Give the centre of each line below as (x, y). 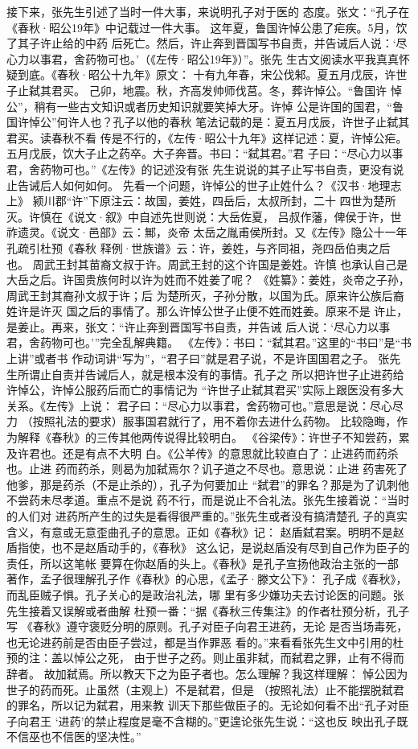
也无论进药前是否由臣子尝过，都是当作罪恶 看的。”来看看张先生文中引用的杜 (205, 642)
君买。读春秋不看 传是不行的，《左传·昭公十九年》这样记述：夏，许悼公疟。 (207, 137)
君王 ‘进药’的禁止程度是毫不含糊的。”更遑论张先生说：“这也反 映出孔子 (213, 720)
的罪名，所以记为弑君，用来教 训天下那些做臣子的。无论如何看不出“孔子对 (203, 705)
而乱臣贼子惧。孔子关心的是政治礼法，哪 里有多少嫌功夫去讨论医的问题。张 (205, 594)
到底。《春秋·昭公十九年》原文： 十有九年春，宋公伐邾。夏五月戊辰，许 (207, 74)
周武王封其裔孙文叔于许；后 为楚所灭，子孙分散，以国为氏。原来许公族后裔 (205, 295)
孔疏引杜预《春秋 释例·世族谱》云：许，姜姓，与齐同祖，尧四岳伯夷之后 (199, 247)
